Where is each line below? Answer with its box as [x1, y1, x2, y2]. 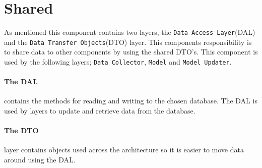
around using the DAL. [4, 154, 76, 165]
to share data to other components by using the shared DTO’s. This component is [4, 46, 258, 57]
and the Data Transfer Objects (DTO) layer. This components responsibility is [4, 36, 252, 47]
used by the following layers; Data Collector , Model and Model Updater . [4, 57, 232, 67]
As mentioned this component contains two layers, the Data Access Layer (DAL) [4, 27, 255, 37]
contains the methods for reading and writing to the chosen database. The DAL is [4, 95, 257, 106]
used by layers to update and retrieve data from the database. [4, 105, 195, 116]
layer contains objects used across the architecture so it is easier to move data [4, 144, 244, 155]
